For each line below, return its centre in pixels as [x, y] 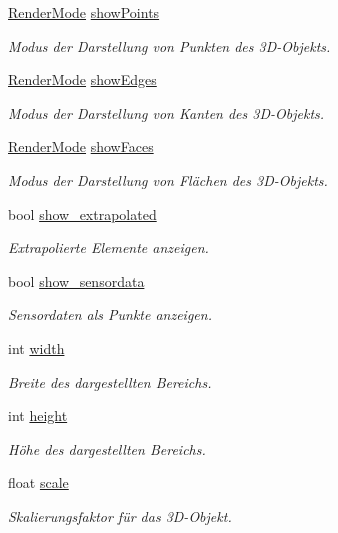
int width [36, 347]
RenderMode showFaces [81, 146]
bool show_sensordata [76, 280]
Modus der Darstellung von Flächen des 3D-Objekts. [168, 179]
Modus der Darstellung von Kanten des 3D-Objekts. [166, 112]
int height [38, 415]
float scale [38, 482]
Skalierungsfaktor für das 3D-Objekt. [120, 515]
